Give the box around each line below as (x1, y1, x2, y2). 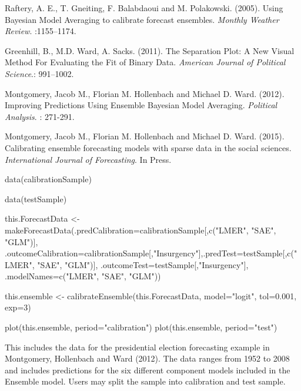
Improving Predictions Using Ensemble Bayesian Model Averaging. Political (5, 99, 277, 111)
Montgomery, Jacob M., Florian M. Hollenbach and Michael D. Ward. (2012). (5, 87, 285, 99)
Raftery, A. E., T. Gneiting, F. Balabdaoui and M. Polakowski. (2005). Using (5, 2, 283, 14)
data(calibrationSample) (5, 173, 92, 185)
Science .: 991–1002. (5, 67, 74, 79)
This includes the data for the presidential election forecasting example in (5, 340, 270, 353)
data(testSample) (5, 192, 67, 205)
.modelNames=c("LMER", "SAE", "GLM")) (5, 270, 161, 282)
